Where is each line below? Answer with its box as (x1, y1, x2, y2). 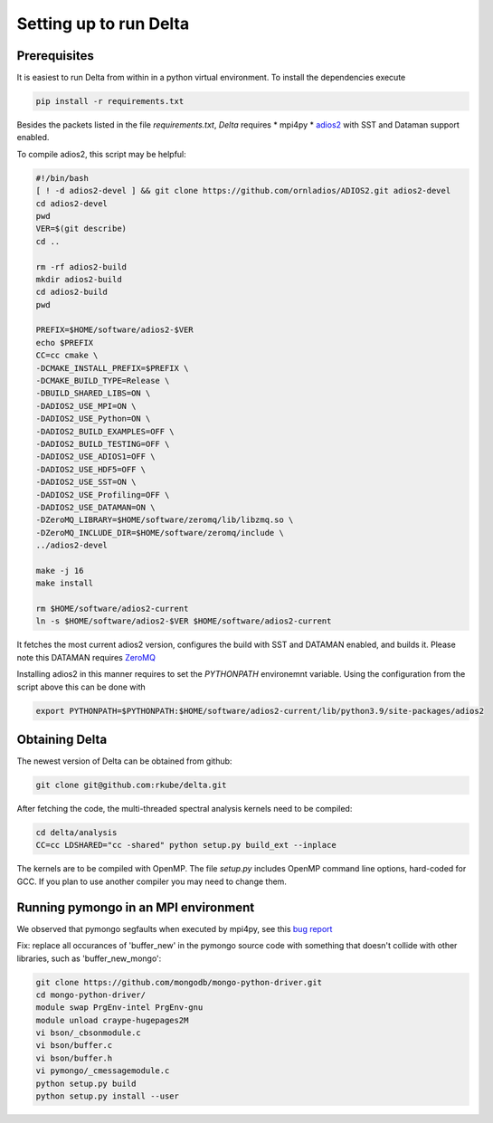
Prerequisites (16, 48, 94, 63)
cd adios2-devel (35, 198, 109, 208)
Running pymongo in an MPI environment (16, 899, 255, 915)
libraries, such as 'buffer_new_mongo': (16, 953, 162, 964)
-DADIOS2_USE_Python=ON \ (35, 414, 151, 424)
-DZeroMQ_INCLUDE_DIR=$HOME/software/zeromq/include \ (35, 528, 284, 538)
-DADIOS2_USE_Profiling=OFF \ (35, 490, 170, 500)
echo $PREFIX (35, 338, 94, 347)
